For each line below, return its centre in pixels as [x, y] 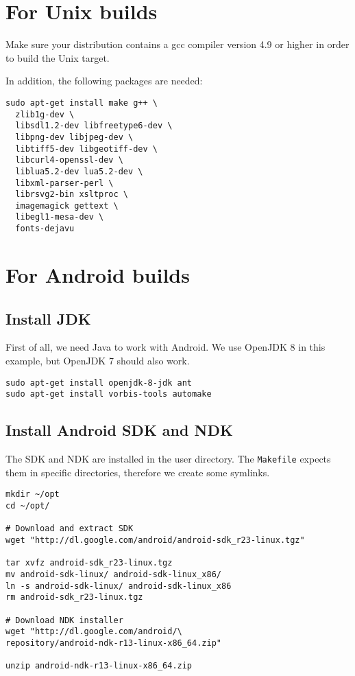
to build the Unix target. [58, 57]
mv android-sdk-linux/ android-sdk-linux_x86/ [113, 574]
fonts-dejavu [45, 229]
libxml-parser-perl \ [64, 183]
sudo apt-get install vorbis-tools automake [109, 394]
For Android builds [98, 274]
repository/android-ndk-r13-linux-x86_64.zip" [113, 643]
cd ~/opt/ [28, 505]
